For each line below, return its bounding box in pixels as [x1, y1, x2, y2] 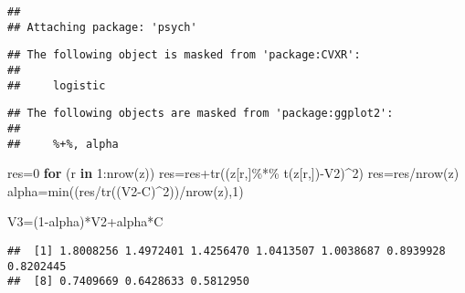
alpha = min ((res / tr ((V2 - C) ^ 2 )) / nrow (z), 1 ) [7, 181, 244, 200]
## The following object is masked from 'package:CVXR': [7, 48, 361, 62]
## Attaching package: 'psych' [7, 20, 197, 34]
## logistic [7, 78, 106, 92]
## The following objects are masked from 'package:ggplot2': [7, 107, 394, 120]
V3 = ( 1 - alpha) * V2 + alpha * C [7, 212, 164, 231]
